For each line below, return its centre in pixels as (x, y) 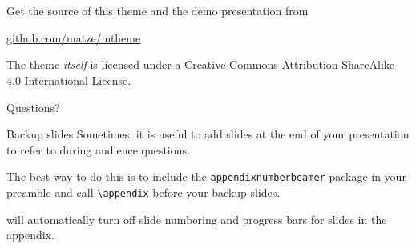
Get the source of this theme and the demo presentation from (158, 11)
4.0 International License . (69, 80)
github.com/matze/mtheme (74, 37)
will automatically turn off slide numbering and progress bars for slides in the (197, 219)
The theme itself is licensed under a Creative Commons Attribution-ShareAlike (200, 64)
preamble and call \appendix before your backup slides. (143, 192)
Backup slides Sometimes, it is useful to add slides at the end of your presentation (208, 134)
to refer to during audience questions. (98, 149)
